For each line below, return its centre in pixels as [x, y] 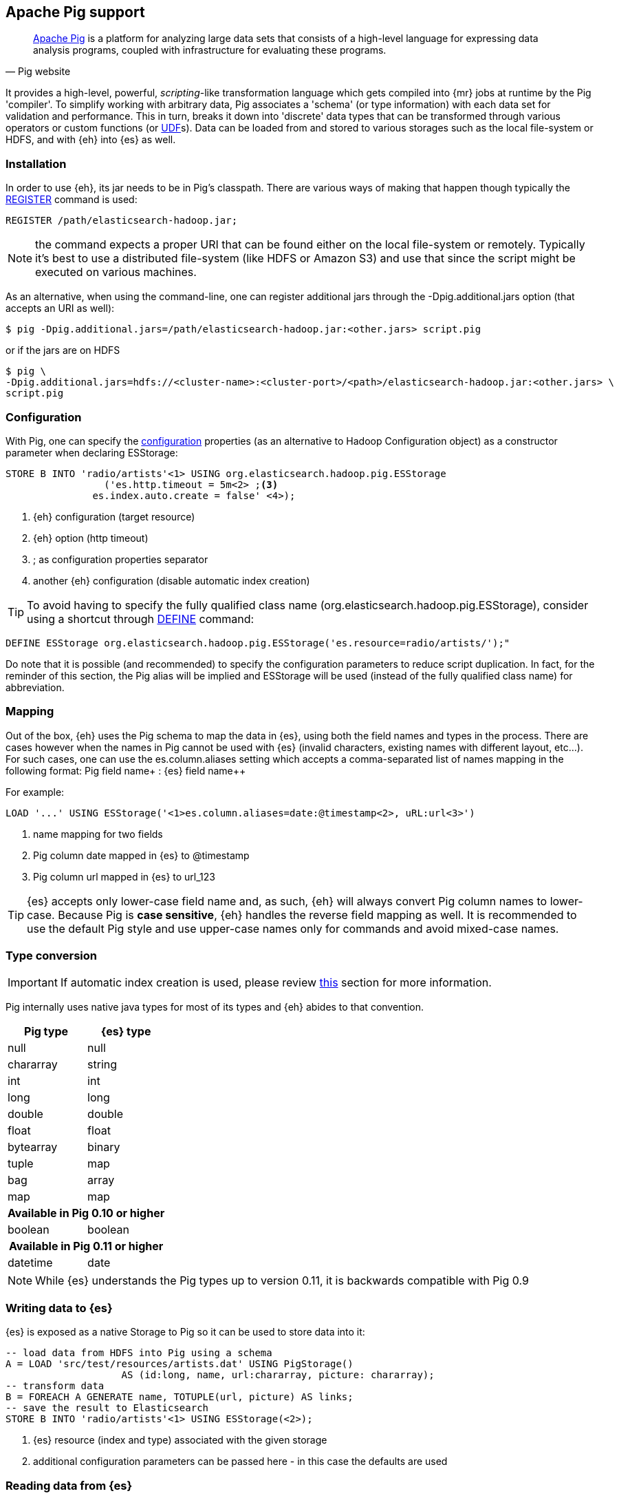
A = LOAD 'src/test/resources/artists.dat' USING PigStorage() [180, 1364]
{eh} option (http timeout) [91, 538]
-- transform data [55, 1386]
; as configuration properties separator [121, 559]
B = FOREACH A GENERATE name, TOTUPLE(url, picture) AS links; [180, 1397]
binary [104, 1147]
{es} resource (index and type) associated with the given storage [180, 1440]
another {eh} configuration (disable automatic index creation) [172, 580]
